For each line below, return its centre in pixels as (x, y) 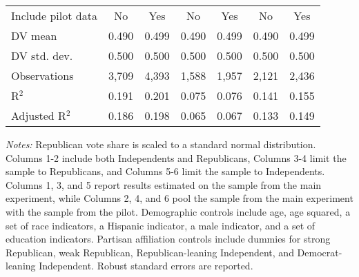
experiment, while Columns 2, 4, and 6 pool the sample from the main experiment (179, 198)
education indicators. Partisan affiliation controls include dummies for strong (168, 239)
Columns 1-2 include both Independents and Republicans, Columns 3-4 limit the (176, 157)
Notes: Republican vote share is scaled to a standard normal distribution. (161, 144)
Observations (42, 75)
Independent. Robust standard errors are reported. (146, 266)
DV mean (34, 35)
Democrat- (320, 252)
